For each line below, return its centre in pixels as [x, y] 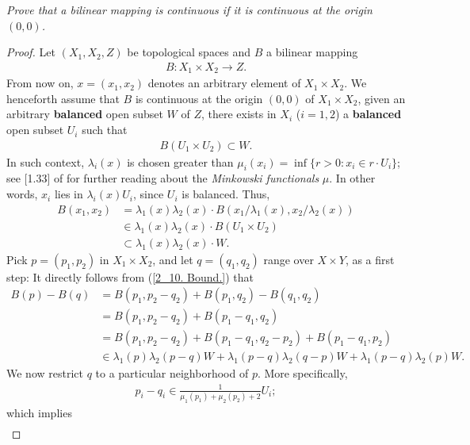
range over [288, 259]
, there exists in [239, 114]
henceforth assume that [63, 98]
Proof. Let [31, 52]
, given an [382, 98]
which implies [39, 412]
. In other [352, 178]
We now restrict [45, 373]
